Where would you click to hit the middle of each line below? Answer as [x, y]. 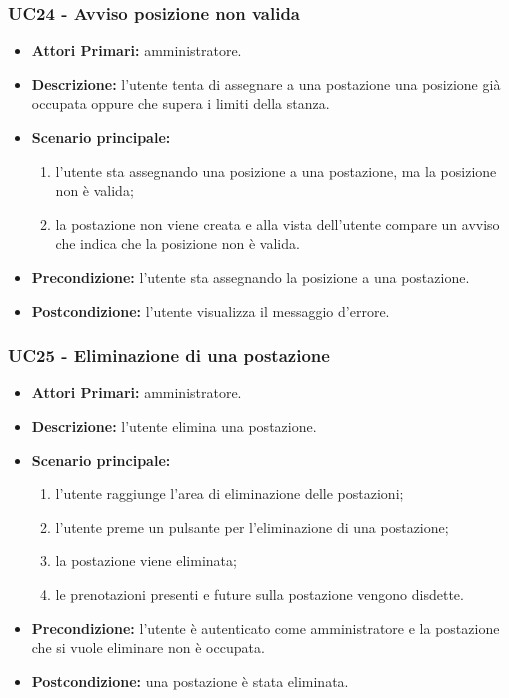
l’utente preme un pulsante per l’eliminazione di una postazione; [252, 526]
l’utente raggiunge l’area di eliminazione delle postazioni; [229, 493]
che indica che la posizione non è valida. [177, 243]
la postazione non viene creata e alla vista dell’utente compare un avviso [277, 223]
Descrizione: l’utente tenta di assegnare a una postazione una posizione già [266, 83]
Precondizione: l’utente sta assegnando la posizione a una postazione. [250, 276]
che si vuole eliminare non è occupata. [148, 647]
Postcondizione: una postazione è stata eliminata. [190, 680]
